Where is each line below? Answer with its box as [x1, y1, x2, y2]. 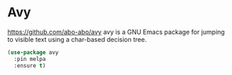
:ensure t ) [14, 62, 46, 69]
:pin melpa [14, 55, 46, 62]
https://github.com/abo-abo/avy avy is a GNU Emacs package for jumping [7, 28, 226, 36]
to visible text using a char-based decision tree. [7, 35, 147, 43]
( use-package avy [7, 49, 59, 56]
